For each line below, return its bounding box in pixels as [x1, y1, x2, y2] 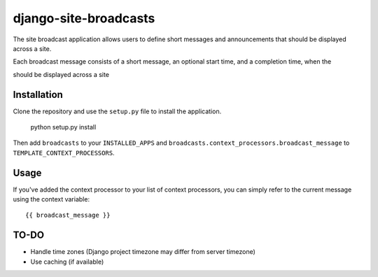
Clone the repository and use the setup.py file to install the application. [13, 107, 222, 115]
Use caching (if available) [30, 257, 104, 266]
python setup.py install [30, 123, 97, 132]
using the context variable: [13, 195, 90, 204]
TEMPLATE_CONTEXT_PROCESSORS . [13, 148, 115, 157]
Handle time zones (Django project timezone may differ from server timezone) [30, 248, 255, 256]
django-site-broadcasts [13, 10, 155, 26]
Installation [13, 88, 63, 101]
